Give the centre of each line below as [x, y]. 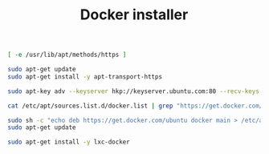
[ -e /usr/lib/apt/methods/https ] [67, 55]
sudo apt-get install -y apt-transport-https [85, 77]
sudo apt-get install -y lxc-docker [69, 142]
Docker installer [134, 15]
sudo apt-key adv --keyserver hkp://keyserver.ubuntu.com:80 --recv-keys [134, 91]
